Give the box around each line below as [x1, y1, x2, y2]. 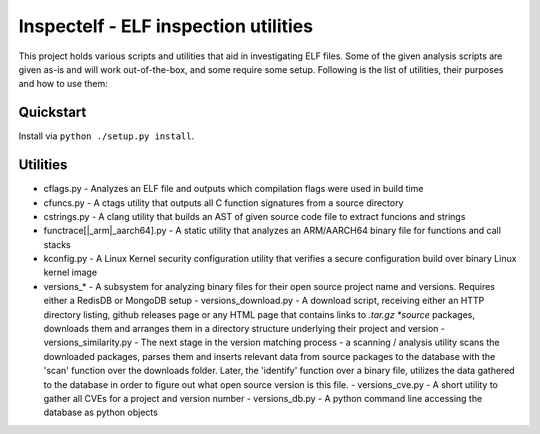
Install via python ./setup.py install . [18, 130, 195, 142]
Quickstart [18, 104, 87, 121]
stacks [43, 238, 71, 250]
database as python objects [43, 406, 159, 419]
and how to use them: [18, 78, 109, 90]
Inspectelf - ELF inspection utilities [18, 15, 314, 37]
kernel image [43, 266, 98, 279]
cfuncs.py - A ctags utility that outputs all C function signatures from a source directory [43, 196, 404, 209]
